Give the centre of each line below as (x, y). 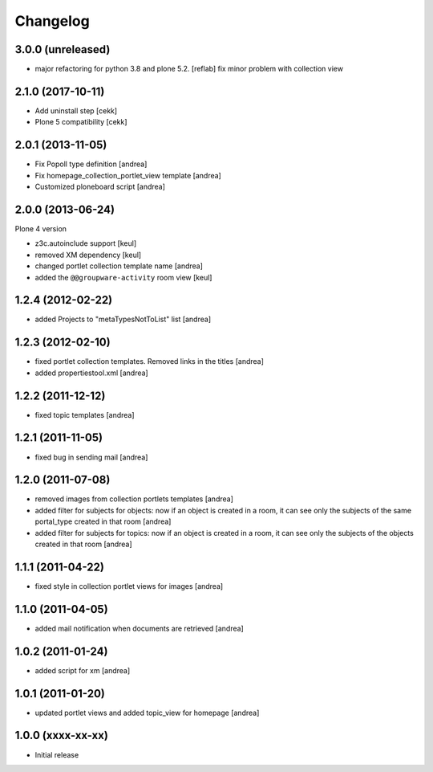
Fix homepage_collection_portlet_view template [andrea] (128, 175)
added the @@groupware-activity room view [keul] (123, 277)
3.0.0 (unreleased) (63, 49)
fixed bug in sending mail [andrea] (91, 457)
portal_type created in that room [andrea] (103, 521)
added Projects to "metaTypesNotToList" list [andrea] (123, 319)
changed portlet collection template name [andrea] (119, 266)
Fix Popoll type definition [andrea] (91, 164)
